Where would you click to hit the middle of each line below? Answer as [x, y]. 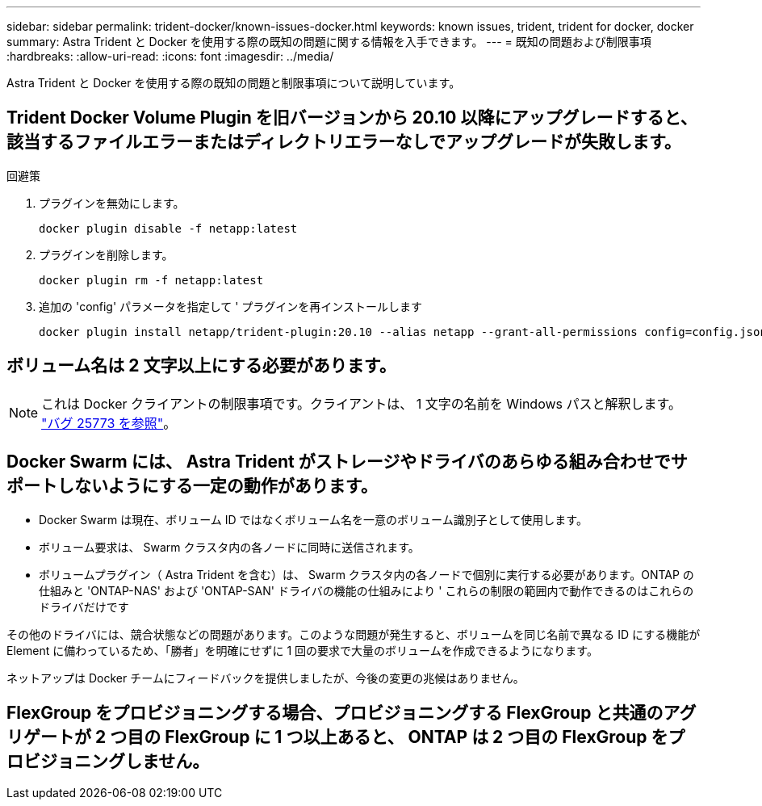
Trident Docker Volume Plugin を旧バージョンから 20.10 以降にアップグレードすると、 [352, 118]
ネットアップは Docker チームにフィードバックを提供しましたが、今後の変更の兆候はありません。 [266, 678]
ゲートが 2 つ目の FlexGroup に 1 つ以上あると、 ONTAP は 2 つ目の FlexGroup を [345, 737]
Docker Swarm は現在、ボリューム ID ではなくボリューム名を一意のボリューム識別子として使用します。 [313, 519]
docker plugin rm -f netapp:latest [151, 280]
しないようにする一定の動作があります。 [217, 486]
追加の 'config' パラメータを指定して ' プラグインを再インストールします [231, 306]
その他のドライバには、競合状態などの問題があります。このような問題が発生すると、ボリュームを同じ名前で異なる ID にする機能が [354, 634]
